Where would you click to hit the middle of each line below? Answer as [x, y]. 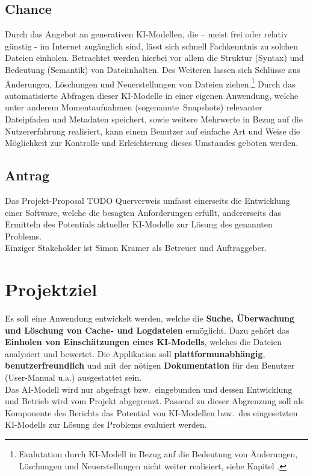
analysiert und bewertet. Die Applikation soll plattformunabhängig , [135, 353]
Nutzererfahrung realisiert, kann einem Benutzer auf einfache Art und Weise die [153, 131]
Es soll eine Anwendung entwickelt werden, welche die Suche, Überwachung [150, 318]
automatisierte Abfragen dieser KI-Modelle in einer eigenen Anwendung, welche [152, 95]
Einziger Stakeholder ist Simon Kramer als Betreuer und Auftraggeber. [136, 248]
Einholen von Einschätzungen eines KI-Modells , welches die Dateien [143, 342]
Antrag [27, 175]
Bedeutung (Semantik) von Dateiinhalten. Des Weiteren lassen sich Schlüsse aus [153, 69]
